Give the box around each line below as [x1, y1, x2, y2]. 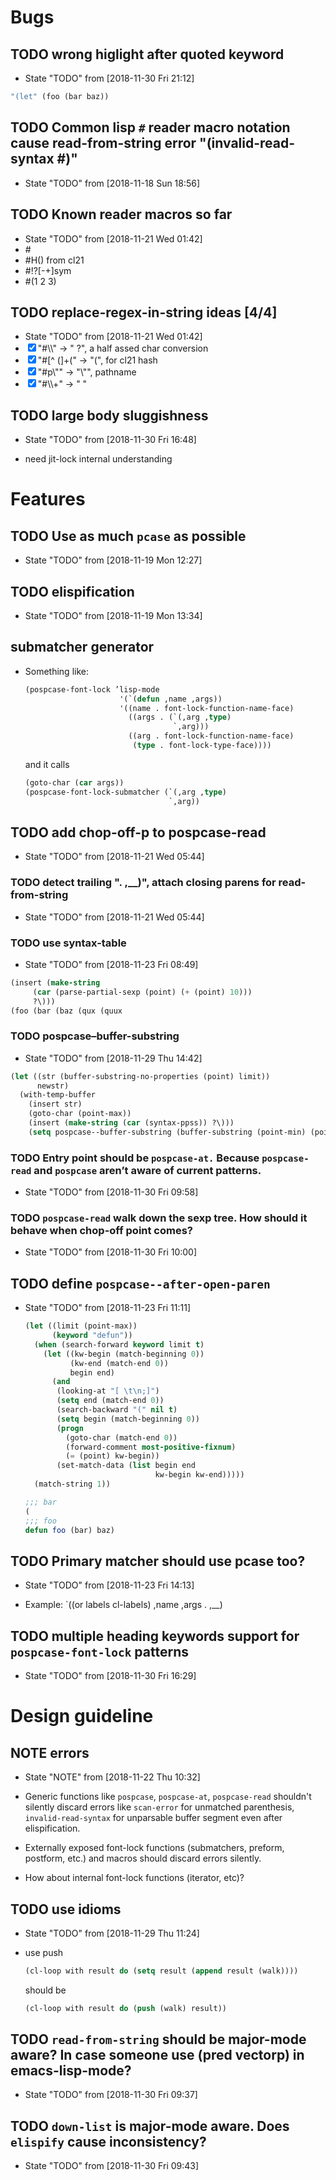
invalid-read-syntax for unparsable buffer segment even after [24, 1812, 283, 1824]
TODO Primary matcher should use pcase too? [10, 1552, 306, 1570]
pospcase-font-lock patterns [10, 1643, 189, 1660]
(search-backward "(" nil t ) [56, 1405, 178, 1415]
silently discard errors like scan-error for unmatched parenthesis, [24, 1801, 295, 1813]
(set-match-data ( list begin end [56, 1461, 196, 1471]
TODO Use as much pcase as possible [10, 527, 247, 545]
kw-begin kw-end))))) [154, 1470, 245, 1480]
